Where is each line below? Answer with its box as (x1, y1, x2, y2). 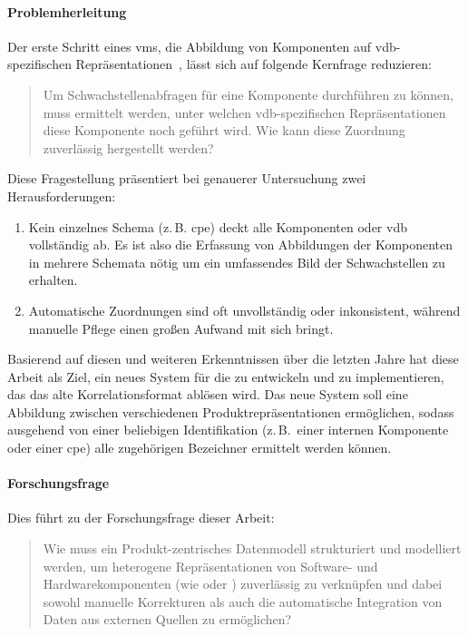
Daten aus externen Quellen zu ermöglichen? (43, 610, 292, 629)
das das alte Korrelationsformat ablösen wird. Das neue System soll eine (7, 385, 408, 404)
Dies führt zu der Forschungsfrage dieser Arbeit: (7, 508, 275, 527)
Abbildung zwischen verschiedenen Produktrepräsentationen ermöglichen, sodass (7, 402, 454, 421)
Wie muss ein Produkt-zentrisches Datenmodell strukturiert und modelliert (43, 539, 462, 558)
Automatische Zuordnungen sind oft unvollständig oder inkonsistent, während (28, 300, 461, 319)
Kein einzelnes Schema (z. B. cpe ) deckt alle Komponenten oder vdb (28, 217, 407, 236)
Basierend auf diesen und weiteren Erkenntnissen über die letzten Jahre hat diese (7, 349, 459, 368)
